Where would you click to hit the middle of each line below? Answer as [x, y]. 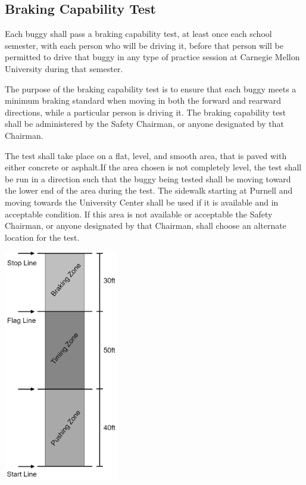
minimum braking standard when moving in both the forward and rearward [143, 100]
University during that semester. [64, 68]
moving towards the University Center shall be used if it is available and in [142, 202]
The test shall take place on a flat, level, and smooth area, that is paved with [146, 155]
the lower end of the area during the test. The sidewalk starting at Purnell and [149, 190]
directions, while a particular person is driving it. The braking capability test [146, 112]
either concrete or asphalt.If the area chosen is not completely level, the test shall [153, 167]
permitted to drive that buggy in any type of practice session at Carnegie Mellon [152, 57]
